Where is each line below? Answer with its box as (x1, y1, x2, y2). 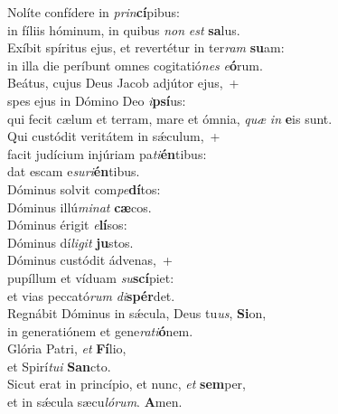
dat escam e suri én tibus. (7, 162, 140, 181)
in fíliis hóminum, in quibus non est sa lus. (7, 20, 240, 39)
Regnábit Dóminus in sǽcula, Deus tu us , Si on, (7, 304, 267, 323)
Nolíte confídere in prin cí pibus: (7, 3, 181, 21)
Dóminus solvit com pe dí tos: (7, 179, 161, 198)
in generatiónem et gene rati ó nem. (7, 321, 193, 340)
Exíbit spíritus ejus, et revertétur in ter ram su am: (7, 38, 285, 57)
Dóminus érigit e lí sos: (7, 215, 127, 234)
